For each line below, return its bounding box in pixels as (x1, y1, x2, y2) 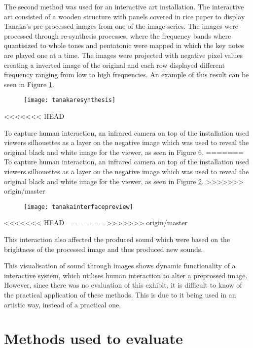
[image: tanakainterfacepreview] (24, 203, 133, 210)
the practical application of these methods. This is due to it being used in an (4, 289, 236, 299)
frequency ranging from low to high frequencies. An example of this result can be (4, 69, 249, 80)
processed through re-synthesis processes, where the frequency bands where (4, 30, 231, 41)
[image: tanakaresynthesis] (24, 97, 116, 104)
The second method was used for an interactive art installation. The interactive (4, 1, 244, 11)
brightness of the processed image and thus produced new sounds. (4, 244, 203, 254)
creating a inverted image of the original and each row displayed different (4, 59, 225, 70)
